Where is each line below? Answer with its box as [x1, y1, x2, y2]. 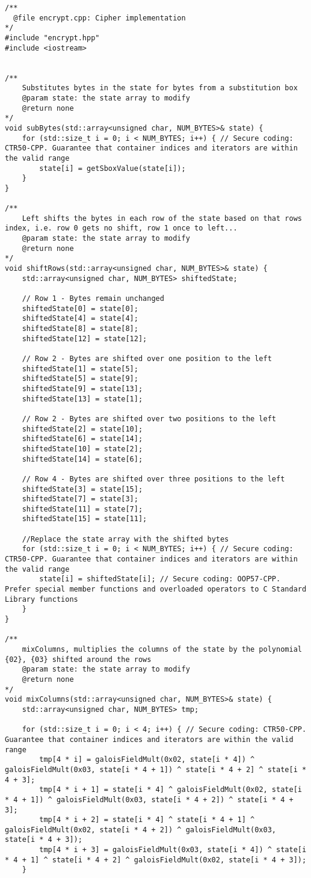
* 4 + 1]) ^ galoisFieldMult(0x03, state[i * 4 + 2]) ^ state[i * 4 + [5, 795, 294, 804]
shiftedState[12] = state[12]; [22, 334, 147, 343]
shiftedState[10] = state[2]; [22, 444, 143, 453]
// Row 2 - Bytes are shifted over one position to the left [22, 354, 272, 363]
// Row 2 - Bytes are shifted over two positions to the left [22, 414, 277, 423]
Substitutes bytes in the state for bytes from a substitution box [22, 84, 298, 93]
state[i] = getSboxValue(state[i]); [39, 164, 186, 173]
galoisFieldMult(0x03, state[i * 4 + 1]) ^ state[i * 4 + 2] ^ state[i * [5, 765, 307, 774]
